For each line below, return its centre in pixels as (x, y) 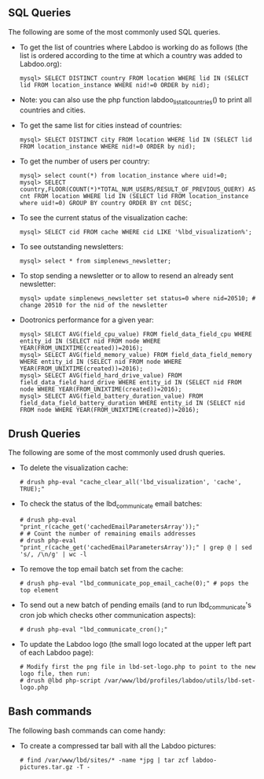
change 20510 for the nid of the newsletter (93, 305)
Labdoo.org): (40, 64)
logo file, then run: (55, 674)
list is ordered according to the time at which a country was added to (131, 55)
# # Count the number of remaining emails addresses (108, 534)
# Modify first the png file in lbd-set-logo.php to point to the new (137, 667)
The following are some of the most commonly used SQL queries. (114, 31)
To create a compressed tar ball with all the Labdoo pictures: (117, 745)
